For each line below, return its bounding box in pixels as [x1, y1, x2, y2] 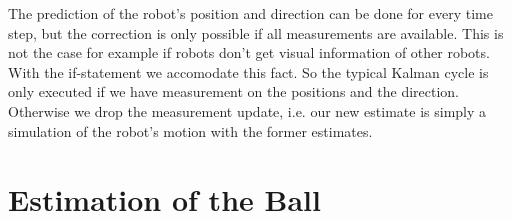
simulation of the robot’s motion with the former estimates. [8, 120, 373, 141]
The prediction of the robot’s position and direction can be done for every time [8, 3, 493, 23]
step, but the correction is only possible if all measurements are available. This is [8, 22, 504, 43]
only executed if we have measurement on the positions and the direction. [8, 81, 460, 102]
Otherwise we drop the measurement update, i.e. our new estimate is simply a [8, 100, 487, 121]
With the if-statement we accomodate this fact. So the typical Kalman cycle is [8, 61, 489, 82]
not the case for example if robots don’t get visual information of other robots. [8, 42, 490, 63]
